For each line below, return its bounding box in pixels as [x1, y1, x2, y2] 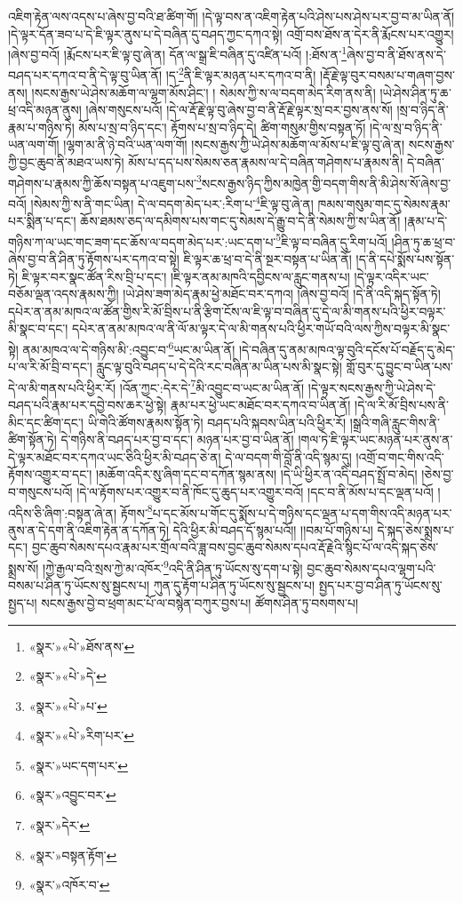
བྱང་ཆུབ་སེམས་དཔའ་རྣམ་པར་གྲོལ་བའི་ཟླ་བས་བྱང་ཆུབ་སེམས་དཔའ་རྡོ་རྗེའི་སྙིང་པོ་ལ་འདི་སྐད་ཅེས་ [31, 538, 439, 556]
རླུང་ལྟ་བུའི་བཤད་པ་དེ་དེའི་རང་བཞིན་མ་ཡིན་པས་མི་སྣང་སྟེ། [96, 357, 342, 376]
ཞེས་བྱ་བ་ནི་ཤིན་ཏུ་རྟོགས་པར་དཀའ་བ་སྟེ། [8, 250, 180, 268]
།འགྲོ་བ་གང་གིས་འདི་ [355, 447, 444, 466]
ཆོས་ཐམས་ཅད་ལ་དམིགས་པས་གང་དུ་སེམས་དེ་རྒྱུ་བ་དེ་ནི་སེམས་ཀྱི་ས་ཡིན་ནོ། [80, 212, 401, 230]
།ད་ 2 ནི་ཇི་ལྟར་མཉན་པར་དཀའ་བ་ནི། [165, 63, 316, 84]
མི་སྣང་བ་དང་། [8, 319, 68, 338]
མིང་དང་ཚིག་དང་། [8, 412, 84, 431]
